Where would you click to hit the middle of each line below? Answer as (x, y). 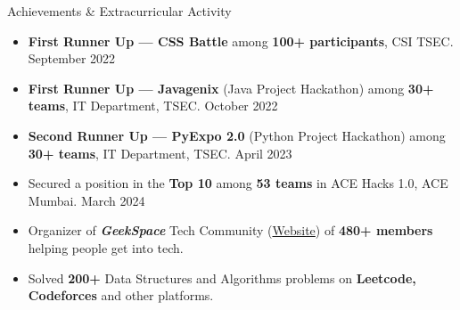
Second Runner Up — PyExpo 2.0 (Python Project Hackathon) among (237, 135)
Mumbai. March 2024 (86, 200)
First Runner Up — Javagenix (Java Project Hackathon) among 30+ (231, 88)
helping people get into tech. (106, 247)
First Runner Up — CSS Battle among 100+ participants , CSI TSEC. (241, 41)
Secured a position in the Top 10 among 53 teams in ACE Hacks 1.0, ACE (238, 183)
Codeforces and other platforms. (121, 295)
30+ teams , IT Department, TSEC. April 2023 (160, 153)
